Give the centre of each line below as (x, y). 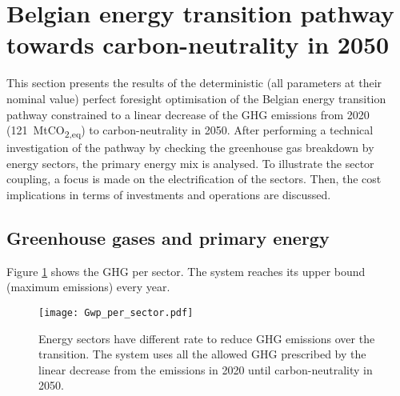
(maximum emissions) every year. (88, 287)
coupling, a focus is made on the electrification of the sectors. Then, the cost (194, 179)
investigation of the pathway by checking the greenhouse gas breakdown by (190, 148)
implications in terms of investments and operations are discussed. (169, 194)
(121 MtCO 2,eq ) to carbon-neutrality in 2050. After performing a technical (190, 131)
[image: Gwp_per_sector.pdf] (116, 312)
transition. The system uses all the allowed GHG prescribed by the (202, 354)
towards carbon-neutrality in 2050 (198, 44)
